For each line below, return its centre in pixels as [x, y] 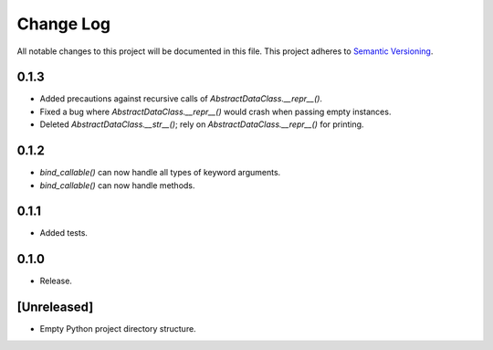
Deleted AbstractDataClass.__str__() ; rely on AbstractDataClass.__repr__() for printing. [202, 124]
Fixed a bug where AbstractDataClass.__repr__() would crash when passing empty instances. [215, 111]
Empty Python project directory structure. [118, 329]
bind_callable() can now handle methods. [117, 185]
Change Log [64, 24]
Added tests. [64, 233]
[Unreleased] [55, 308]
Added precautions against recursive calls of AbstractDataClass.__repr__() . [181, 99]
